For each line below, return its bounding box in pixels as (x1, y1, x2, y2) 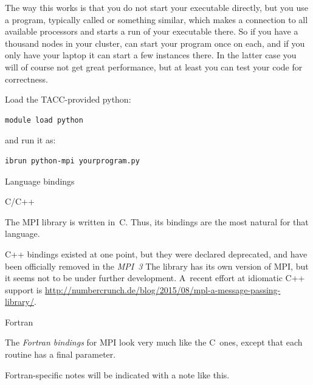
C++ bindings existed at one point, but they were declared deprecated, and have (5, 247, 308, 260)
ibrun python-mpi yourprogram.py (5, 156, 140, 165)
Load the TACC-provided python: (5, 93, 131, 106)
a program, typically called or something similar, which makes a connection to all (5, 13, 308, 26)
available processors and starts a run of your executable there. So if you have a (5, 25, 298, 38)
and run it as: (5, 134, 56, 146)
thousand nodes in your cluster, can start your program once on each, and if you (5, 36, 305, 49)
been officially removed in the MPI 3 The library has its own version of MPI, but (5, 259, 309, 272)
